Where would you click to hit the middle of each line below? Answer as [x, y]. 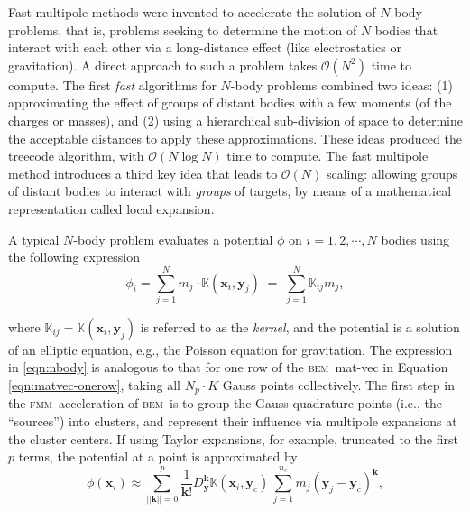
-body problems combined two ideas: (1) [341, 84]
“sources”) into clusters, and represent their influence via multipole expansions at [233, 421]
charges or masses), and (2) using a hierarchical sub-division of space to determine [235, 120]
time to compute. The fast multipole [327, 156]
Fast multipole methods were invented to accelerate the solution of [192, 12]
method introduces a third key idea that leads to [143, 173]
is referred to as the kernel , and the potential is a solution [300, 326]
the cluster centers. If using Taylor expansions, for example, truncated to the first [233, 438]
